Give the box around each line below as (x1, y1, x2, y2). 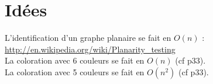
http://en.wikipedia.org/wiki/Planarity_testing (5, 43, 176, 55)
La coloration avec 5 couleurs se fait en (5, 65, 145, 78)
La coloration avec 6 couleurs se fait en (5, 54, 145, 66)
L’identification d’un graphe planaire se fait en (5, 32, 171, 44)
